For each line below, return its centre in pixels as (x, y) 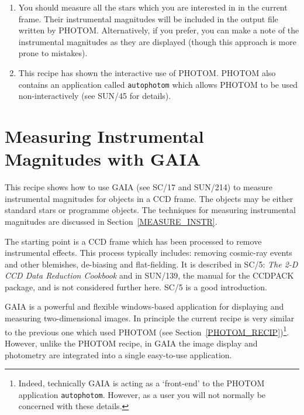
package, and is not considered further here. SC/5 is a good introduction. (136, 287)
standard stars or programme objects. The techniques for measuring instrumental (150, 210)
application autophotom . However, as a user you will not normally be (142, 394)
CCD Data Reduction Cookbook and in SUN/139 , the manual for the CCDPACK (149, 275)
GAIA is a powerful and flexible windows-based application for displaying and (144, 306)
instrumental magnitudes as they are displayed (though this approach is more (157, 41)
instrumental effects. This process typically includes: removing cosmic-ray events (148, 253)
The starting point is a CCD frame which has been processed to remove (133, 241)
